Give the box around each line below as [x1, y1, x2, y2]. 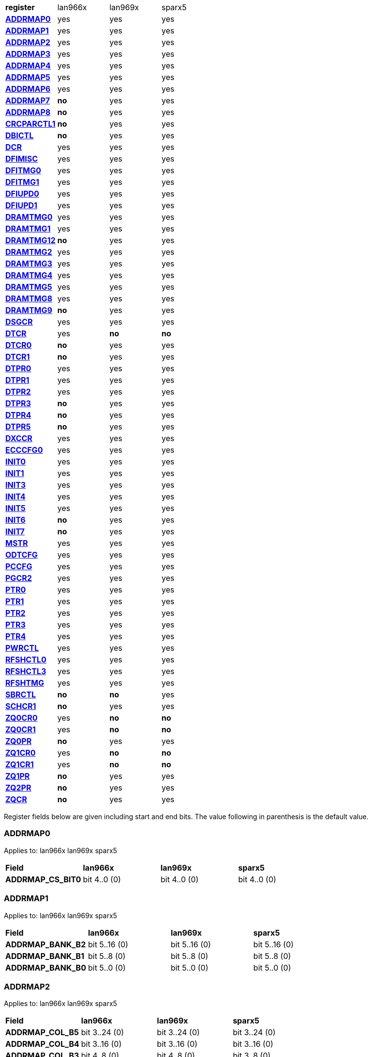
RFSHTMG [5, 678, 44, 688]
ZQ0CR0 [5, 713, 38, 723]
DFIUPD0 [5, 189, 39, 198]
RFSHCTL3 [5, 666, 46, 676]
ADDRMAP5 [5, 72, 50, 82]
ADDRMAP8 [5, 107, 51, 117]
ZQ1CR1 [5, 760, 34, 769]
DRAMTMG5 [5, 282, 52, 292]
